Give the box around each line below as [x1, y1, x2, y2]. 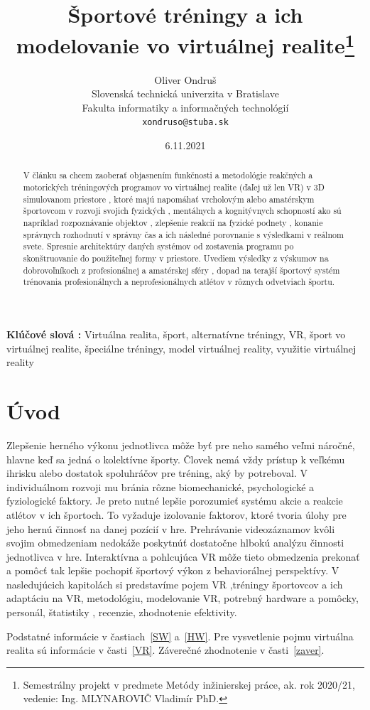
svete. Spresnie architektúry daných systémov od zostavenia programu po [23, 240, 294, 252]
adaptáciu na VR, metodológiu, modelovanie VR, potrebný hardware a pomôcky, [6, 591, 359, 606]
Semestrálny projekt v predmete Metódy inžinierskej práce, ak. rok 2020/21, [23, 677, 355, 692]
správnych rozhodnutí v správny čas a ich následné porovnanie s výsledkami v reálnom [23, 228, 344, 240]
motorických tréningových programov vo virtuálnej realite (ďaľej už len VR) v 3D [23, 181, 325, 193]
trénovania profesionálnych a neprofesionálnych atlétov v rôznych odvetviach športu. [23, 276, 335, 288]
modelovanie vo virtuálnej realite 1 [16, 28, 355, 60]
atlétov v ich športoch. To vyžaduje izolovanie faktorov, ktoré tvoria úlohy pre [6, 507, 347, 522]
